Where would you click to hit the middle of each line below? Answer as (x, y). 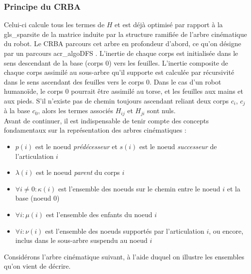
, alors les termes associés (76, 111)
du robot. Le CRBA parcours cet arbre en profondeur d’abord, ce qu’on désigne (123, 43)
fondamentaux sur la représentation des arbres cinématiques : (95, 130)
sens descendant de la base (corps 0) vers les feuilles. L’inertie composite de (116, 62)
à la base (17, 111)
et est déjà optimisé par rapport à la (169, 25)
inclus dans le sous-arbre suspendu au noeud (81, 240)
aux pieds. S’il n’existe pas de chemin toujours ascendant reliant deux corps (116, 100)
